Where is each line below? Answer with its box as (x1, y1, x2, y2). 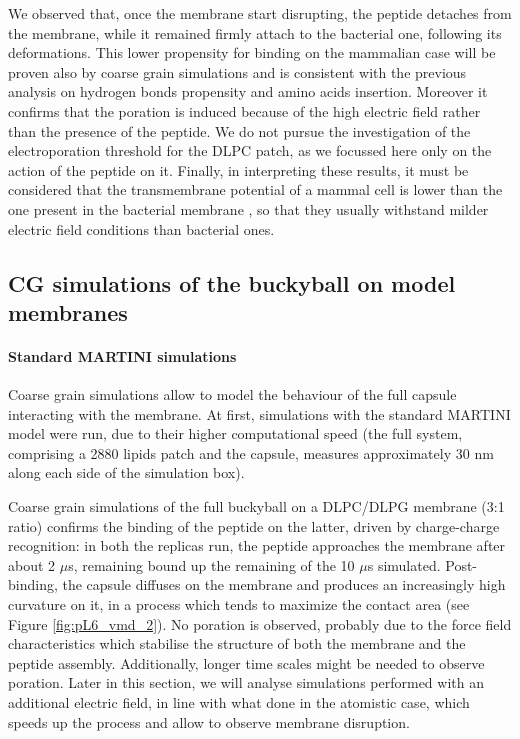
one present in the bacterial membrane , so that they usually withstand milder (8, 198, 489, 219)
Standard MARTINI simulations (8, 345, 237, 366)
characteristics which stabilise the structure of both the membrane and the (8, 633, 466, 654)
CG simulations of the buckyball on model (8, 267, 456, 298)
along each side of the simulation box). (8, 462, 245, 483)
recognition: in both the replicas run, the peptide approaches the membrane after (8, 535, 506, 556)
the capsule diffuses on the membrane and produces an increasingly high (62, 574, 506, 595)
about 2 (8, 554, 56, 575)
